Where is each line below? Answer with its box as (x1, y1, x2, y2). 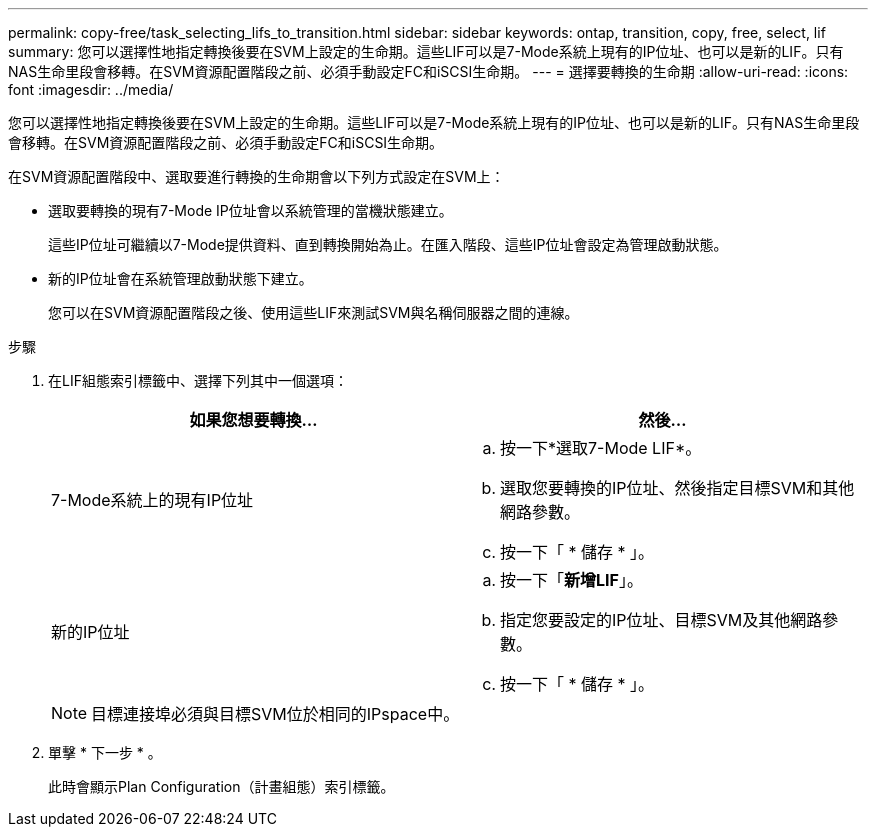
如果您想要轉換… (189, 410, 318, 430)
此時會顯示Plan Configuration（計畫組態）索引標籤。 (48, 778, 395, 795)
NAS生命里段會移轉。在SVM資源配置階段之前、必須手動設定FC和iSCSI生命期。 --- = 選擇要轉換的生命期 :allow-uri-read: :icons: (8, 63, 849, 80)
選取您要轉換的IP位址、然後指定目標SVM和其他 (500, 478, 855, 498)
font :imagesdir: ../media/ (8, 81, 174, 98)
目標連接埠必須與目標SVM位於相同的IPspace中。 (91, 704, 460, 724)
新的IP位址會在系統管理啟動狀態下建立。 (48, 270, 313, 287)
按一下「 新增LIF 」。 (500, 570, 643, 590)
